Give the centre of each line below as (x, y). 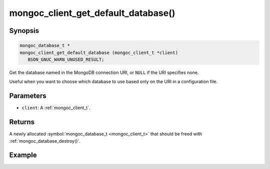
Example (23, 155)
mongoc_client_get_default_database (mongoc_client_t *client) (99, 53)
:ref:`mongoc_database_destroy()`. (45, 141)
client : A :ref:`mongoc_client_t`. (56, 108)
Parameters (28, 96)
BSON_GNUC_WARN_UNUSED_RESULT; (66, 59)
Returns (22, 122)
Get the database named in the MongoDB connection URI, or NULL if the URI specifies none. (104, 72)
